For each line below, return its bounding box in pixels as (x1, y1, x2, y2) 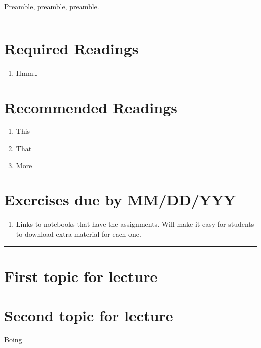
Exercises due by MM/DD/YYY (4, 189, 236, 210)
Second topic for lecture (4, 305, 173, 326)
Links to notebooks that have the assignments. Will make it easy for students (16, 219, 254, 229)
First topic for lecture (4, 265, 158, 286)
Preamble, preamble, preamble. (4, 1, 99, 11)
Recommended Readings (4, 97, 177, 117)
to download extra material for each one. (16, 228, 141, 239)
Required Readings (4, 38, 139, 58)
